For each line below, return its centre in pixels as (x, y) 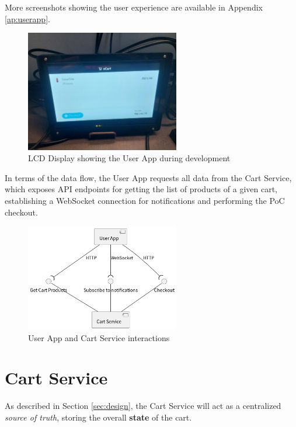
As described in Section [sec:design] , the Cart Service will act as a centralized (143, 406)
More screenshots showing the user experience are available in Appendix (134, 7)
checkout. (21, 212)
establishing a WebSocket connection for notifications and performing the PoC (145, 201)
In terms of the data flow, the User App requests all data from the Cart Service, (148, 177)
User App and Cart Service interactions (99, 337)
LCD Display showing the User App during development (129, 158)
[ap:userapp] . (27, 18)
